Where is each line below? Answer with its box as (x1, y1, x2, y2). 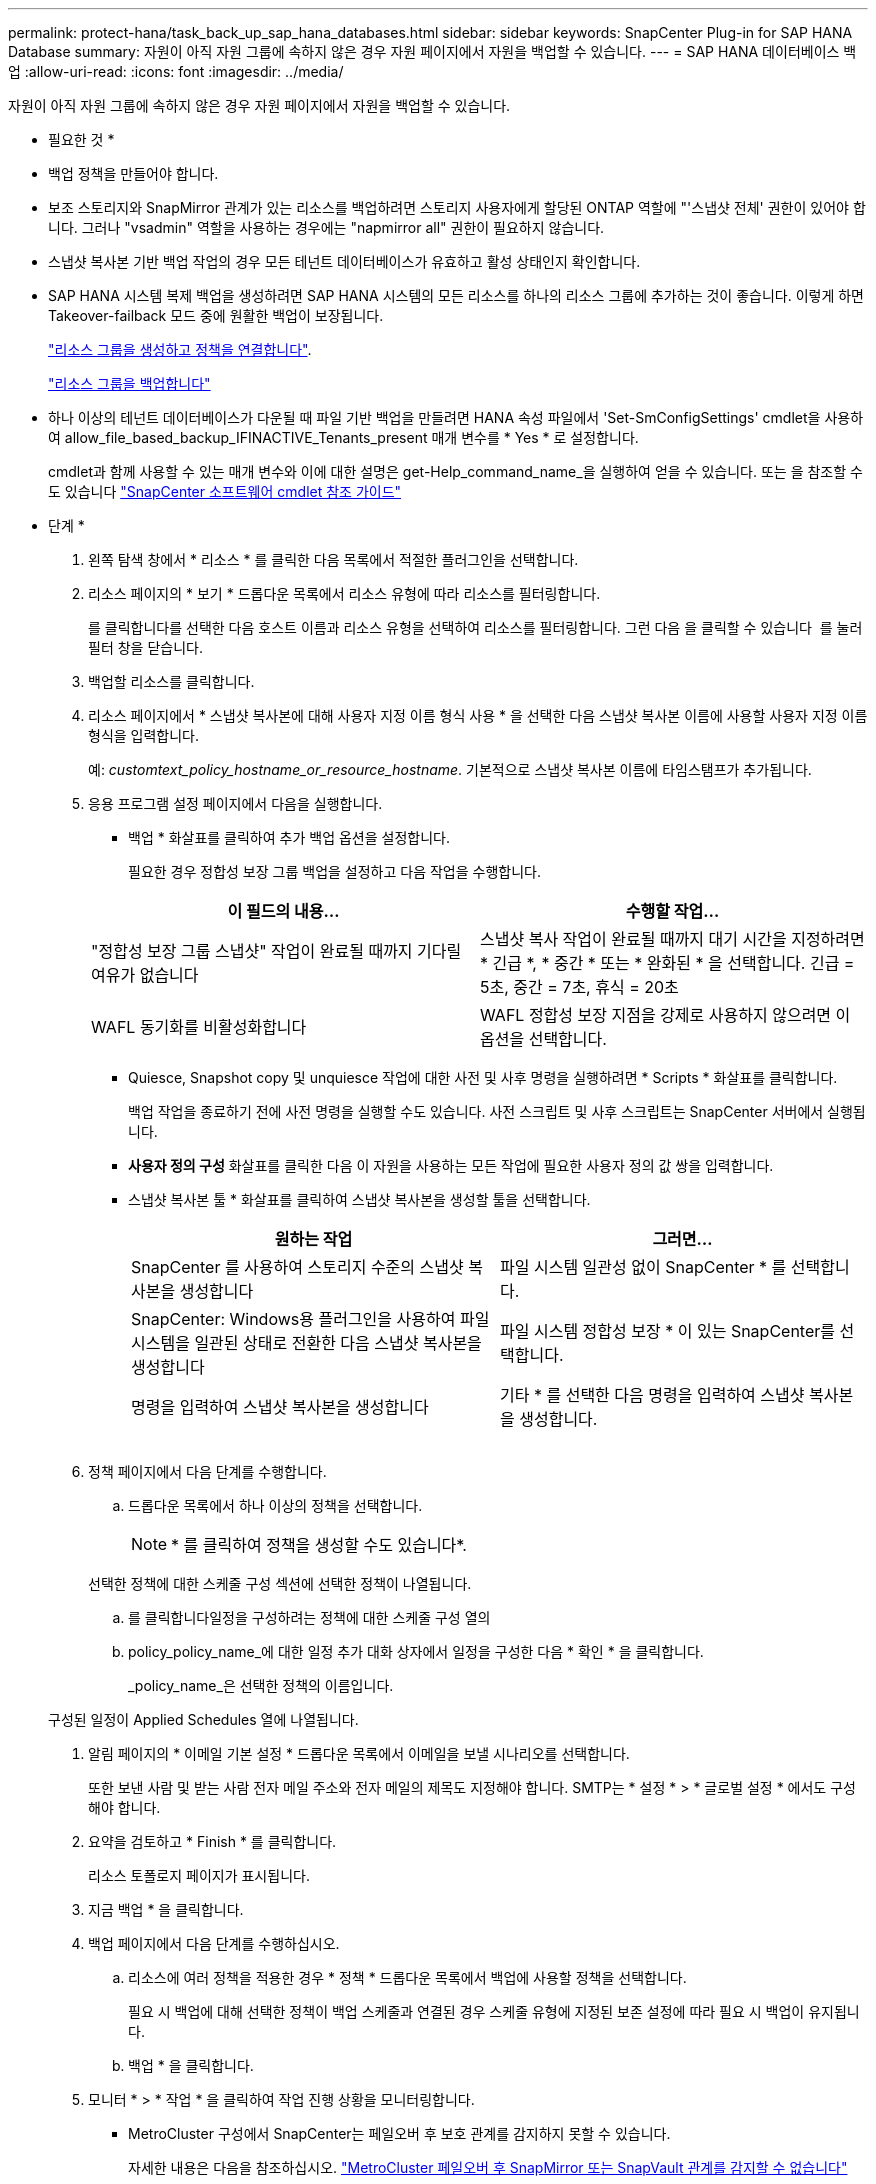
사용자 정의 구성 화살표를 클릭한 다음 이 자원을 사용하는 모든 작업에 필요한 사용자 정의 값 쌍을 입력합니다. (128, 1157, 774, 1174)
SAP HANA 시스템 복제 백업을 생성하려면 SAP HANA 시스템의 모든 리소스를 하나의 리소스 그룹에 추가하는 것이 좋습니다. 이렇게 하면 (48, 287, 864, 304)
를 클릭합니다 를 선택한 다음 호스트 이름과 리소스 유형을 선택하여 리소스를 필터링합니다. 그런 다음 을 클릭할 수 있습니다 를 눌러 (88, 619, 863, 636)
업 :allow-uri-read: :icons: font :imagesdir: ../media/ (8, 63, 344, 80)
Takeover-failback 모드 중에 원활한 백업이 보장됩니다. (48, 307, 384, 324)
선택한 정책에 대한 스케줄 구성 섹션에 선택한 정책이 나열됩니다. (88, 1575, 472, 1592)
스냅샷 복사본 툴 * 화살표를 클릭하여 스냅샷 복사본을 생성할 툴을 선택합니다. (128, 1191, 591, 1208)
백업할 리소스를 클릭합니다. (88, 673, 255, 690)
